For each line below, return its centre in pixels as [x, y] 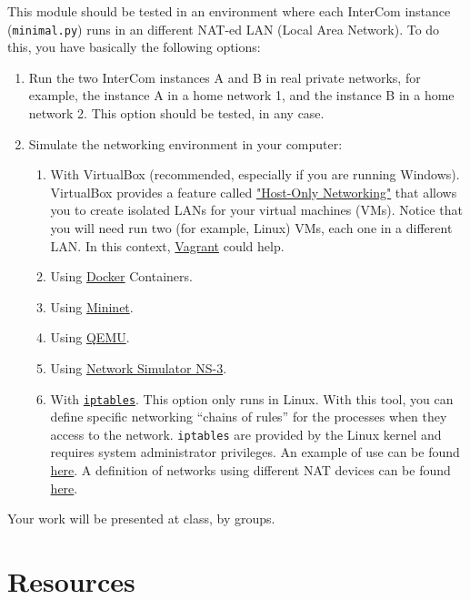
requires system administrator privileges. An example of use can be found [255, 452]
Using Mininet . [92, 306]
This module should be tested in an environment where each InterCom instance [229, 11]
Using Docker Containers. [121, 276]
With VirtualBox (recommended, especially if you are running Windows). [255, 174]
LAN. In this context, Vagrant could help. [167, 245]
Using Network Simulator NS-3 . [139, 367]
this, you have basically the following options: [134, 47]
